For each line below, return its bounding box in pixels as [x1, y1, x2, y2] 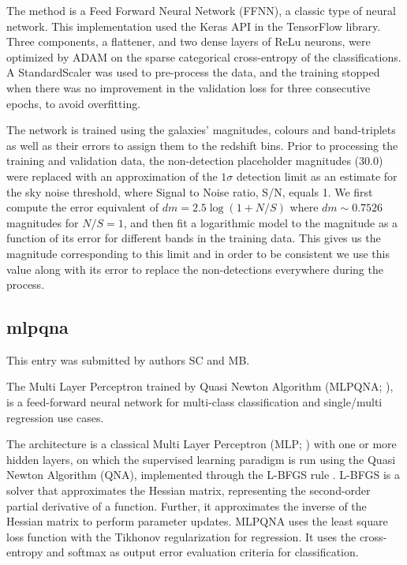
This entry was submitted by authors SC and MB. [6, 351, 250, 368]
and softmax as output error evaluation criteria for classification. [47, 544, 359, 560]
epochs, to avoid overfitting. [6, 95, 141, 111]
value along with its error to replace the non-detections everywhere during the [6, 260, 383, 277]
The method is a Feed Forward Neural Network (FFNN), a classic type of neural [6, 2, 396, 18]
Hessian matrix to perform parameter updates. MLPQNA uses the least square [6, 513, 388, 529]
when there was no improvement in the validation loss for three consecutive [6, 79, 371, 95]
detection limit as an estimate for [237, 167, 398, 184]
